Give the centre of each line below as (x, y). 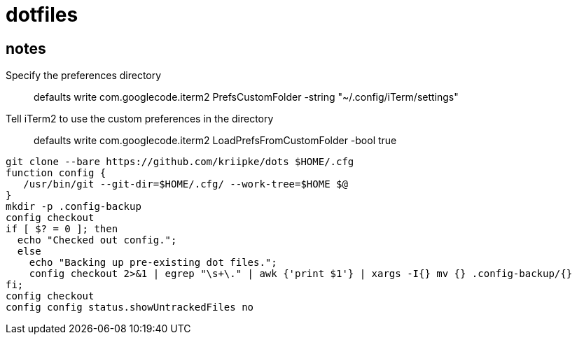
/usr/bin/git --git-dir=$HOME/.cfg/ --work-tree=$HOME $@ (186, 184)
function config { (56, 173)
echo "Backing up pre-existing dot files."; (153, 263)
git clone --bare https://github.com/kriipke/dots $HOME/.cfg (180, 162)
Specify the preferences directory (84, 76)
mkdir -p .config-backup (74, 207)
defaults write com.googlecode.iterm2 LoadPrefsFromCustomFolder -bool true (215, 141)
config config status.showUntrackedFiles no (130, 307)
